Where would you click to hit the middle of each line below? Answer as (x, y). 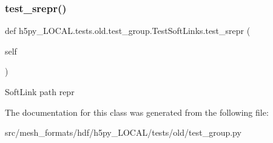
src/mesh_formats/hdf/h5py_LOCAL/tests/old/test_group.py (123, 132)
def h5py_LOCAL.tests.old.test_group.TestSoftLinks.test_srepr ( (128, 31)
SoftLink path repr (40, 91)
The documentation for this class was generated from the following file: (137, 112)
